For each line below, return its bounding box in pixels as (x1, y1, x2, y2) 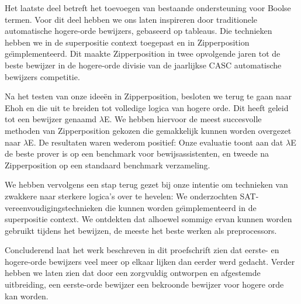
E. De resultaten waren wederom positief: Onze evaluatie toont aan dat (28, 136, 283, 148)
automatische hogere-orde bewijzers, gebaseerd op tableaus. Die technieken (5, 25, 272, 37)
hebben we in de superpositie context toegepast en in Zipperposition (5, 36, 250, 48)
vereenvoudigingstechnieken (5, 201, 103, 213)
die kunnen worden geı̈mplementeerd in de (105, 201, 257, 213)
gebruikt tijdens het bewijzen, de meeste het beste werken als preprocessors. (5, 224, 277, 236)
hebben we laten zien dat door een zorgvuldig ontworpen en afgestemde (5, 267, 261, 279)
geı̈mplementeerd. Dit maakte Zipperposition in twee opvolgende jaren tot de (5, 47, 281, 60)
